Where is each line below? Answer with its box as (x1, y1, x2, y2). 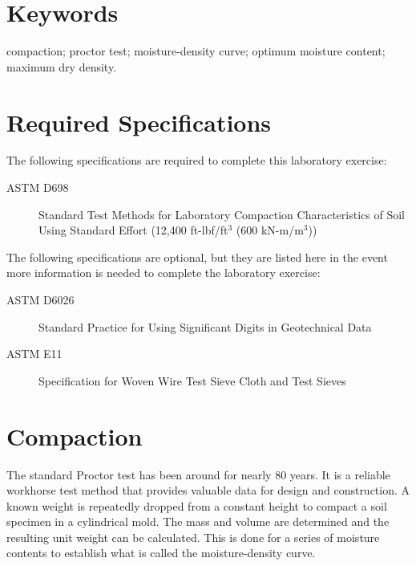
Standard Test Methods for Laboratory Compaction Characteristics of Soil (38, 206, 405, 222)
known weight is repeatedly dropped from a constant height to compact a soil (6, 497, 387, 514)
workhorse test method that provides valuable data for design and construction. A (6, 482, 410, 499)
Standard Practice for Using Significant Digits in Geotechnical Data (38, 318, 372, 335)
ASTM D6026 (6, 291, 75, 307)
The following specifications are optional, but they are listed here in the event (6, 248, 388, 265)
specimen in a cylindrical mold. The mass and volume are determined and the (6, 513, 390, 530)
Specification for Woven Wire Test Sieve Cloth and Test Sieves (38, 372, 346, 389)
